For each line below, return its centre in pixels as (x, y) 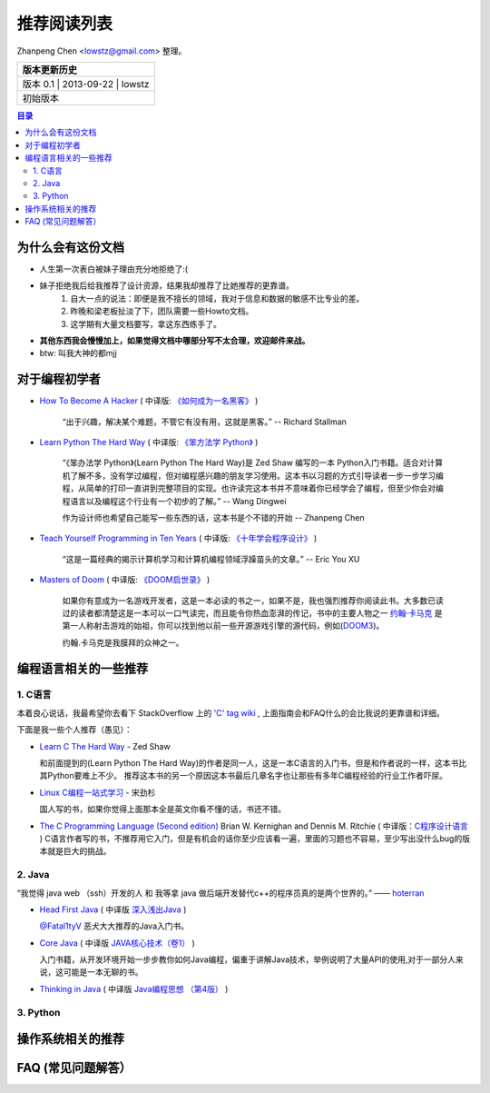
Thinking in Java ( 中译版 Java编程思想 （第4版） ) (134, 989)
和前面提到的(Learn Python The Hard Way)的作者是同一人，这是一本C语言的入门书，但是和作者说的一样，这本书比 (253, 763)
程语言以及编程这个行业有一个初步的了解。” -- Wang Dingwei (174, 501)
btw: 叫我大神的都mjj (78, 353)
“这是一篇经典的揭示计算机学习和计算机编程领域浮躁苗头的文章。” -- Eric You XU (211, 559)
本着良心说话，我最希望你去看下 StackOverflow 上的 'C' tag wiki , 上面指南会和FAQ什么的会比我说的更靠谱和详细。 (230, 712)
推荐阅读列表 (65, 24)
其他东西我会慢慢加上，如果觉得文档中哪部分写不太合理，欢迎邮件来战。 (175, 340)
